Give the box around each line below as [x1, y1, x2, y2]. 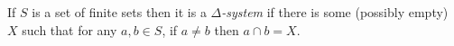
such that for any [22, 20, 117, 39]
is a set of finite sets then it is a [32, 3, 207, 21]
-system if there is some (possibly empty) [221, 3, 449, 21]
